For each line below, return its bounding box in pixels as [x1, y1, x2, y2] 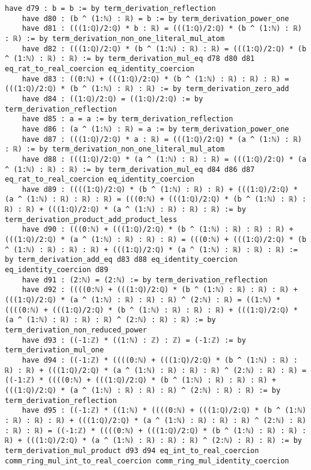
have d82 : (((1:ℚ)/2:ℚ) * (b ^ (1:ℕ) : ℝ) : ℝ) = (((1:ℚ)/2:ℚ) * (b [22, 44, 307, 53]
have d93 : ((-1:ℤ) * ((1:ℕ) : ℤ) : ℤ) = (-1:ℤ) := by [22, 335, 246, 345]
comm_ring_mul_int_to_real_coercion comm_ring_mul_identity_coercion [5, 456, 289, 465]
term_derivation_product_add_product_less [5, 215, 177, 224]
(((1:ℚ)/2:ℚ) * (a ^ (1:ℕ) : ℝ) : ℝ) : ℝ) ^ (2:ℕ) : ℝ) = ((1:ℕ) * [5, 296, 281, 305]
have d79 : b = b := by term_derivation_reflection [5, 4, 216, 13]
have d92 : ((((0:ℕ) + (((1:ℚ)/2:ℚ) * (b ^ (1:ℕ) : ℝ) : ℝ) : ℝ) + [22, 285, 298, 294]
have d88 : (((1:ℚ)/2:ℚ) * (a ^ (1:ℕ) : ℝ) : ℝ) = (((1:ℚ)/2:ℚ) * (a [22, 154, 307, 164]
